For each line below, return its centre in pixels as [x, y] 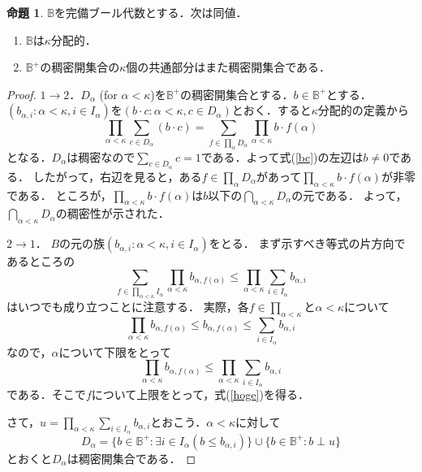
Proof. [22, 94]
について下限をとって [115, 351]
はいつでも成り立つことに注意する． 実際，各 [128, 307]
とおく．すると [271, 110]
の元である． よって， [349, 195]
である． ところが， [59, 195]
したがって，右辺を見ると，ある [117, 176]
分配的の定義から [363, 110]
